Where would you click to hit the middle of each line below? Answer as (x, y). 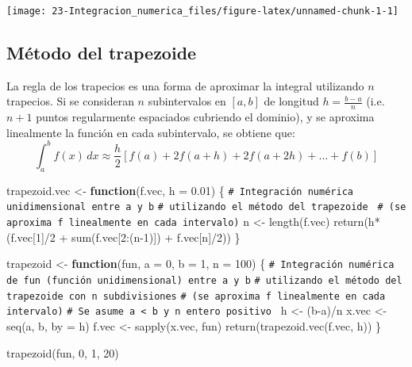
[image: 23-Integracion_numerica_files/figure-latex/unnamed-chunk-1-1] (202, 11)
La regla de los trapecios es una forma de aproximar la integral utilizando (185, 85)
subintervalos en (187, 101)
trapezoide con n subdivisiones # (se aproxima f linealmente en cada (196, 296)
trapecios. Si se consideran (70, 101)
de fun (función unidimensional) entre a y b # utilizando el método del (204, 280)
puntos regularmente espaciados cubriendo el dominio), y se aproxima (205, 117)
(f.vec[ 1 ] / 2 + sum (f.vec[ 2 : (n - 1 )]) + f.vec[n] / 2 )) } (123, 237)
